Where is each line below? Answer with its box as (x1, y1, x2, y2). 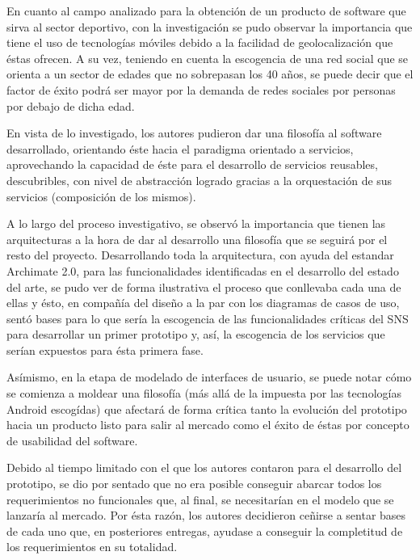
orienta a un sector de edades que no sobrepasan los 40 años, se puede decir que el (6, 65, 414, 82)
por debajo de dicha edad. (6, 97, 135, 114)
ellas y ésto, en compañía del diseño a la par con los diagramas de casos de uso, (6, 294, 400, 311)
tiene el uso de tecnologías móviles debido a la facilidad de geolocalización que (6, 34, 393, 51)
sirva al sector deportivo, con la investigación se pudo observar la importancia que (6, 18, 413, 35)
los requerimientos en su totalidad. (6, 538, 178, 555)
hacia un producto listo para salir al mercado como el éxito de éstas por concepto (6, 416, 409, 433)
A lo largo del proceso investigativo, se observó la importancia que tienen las (6, 215, 386, 232)
